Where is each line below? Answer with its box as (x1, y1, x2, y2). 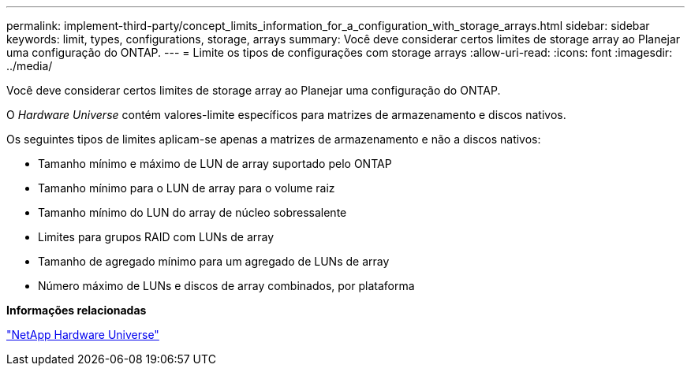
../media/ (6, 59, 53, 73)
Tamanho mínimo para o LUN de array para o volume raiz (38, 181, 335, 195)
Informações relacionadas (6, 303, 147, 317)
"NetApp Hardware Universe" (6, 328, 159, 341)
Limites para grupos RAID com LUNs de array (38, 230, 275, 244)
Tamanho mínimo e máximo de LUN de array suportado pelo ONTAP (38, 157, 392, 170)
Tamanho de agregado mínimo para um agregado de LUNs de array (38, 255, 390, 268)
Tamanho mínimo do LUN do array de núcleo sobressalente (38, 206, 347, 219)
